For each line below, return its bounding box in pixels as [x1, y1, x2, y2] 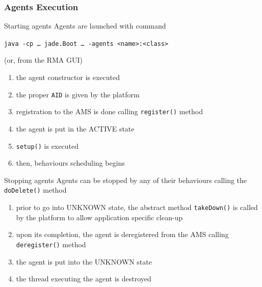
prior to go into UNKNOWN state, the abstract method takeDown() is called [16, 202, 258, 213]
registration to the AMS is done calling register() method [16, 106, 203, 117]
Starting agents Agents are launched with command [4, 20, 166, 31]
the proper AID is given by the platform [16, 89, 140, 99]
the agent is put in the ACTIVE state [16, 123, 135, 134]
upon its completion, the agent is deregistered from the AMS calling [16, 229, 229, 240]
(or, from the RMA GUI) [4, 55, 83, 65]
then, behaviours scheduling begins [16, 158, 125, 168]
